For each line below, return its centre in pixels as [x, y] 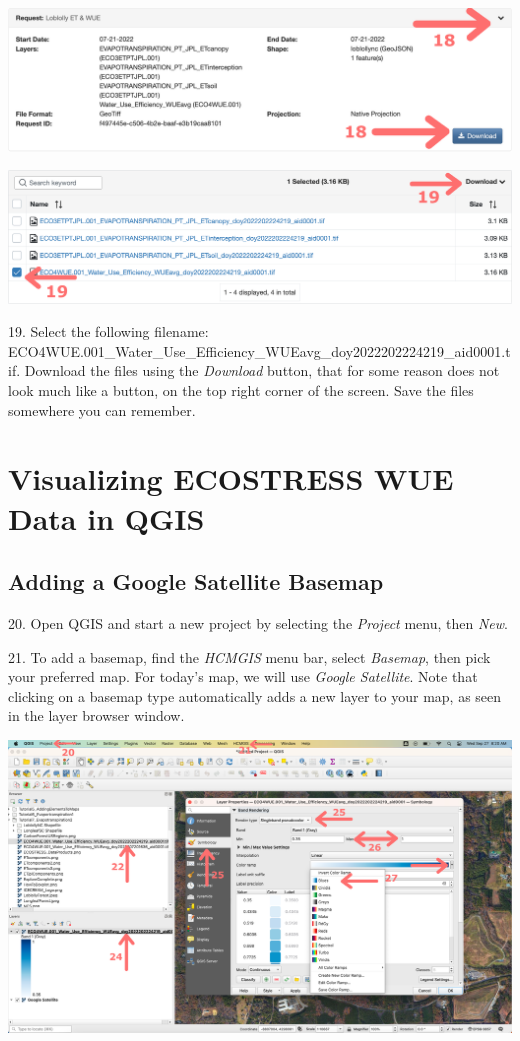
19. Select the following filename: [108, 331]
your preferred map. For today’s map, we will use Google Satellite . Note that [243, 676]
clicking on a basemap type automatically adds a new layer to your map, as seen [255, 695]
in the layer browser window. [96, 715]
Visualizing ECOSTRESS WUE [231, 478]
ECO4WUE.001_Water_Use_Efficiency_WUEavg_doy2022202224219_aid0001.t [259, 350]
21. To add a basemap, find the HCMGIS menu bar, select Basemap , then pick [249, 656]
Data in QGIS [106, 517]
